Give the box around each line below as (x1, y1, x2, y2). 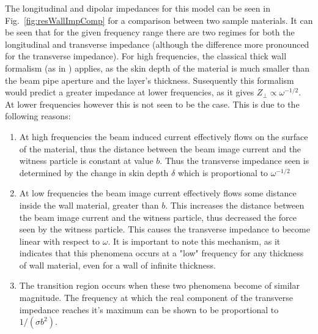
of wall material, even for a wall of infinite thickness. (19, 258, 216, 271)
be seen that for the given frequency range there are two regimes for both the (5, 26, 295, 39)
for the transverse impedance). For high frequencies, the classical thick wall (5, 50, 287, 62)
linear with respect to (19, 234, 100, 247)
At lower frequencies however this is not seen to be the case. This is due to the (5, 97, 300, 110)
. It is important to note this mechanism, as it (108, 234, 281, 247)
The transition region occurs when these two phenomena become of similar (19, 279, 300, 292)
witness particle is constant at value (19, 154, 153, 167)
